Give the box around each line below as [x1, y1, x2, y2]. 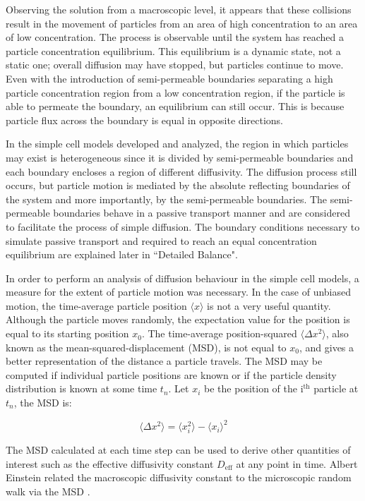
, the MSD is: [13, 395, 72, 410]
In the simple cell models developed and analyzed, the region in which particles [6, 136, 349, 151]
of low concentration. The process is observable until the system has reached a [6, 30, 344, 44]
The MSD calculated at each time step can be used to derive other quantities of [6, 442, 351, 457]
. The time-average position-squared [141, 326, 297, 341]
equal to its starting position [6, 326, 129, 341]
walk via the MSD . [6, 484, 90, 499]
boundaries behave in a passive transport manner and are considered [53, 205, 350, 220]
